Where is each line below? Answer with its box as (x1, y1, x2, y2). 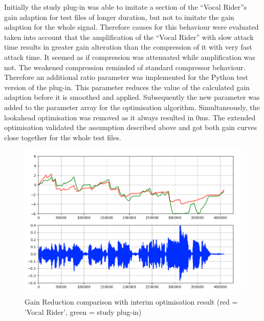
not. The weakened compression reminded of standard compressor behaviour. (4, 61, 246, 72)
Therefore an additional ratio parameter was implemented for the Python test (4, 72, 248, 82)
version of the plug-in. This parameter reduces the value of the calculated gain (4, 81, 250, 92)
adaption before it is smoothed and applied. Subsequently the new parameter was (4, 92, 260, 102)
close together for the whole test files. (4, 132, 121, 142)
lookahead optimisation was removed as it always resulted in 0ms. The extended (4, 112, 256, 122)
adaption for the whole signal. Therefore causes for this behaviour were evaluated (4, 22, 259, 32)
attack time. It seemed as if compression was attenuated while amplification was (4, 51, 255, 62)
